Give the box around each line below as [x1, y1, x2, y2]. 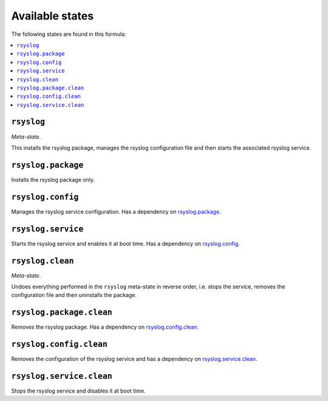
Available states [11, 9, 94, 23]
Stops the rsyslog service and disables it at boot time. [11, 387, 146, 395]
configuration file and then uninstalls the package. [11, 291, 137, 299]
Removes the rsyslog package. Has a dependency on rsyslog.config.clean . [11, 323, 199, 331]
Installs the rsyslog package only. [11, 176, 95, 183]
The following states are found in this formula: [11, 30, 126, 38]
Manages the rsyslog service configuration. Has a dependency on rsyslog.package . [11, 207, 221, 215]
